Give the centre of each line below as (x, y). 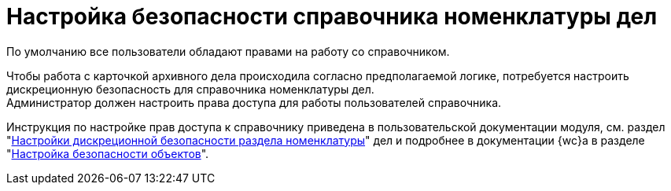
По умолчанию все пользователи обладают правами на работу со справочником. (228, 51)
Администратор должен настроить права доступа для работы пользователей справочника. (254, 102)
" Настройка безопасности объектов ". (108, 153)
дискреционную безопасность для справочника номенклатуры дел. (190, 89)
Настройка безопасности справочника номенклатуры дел (332, 17)
